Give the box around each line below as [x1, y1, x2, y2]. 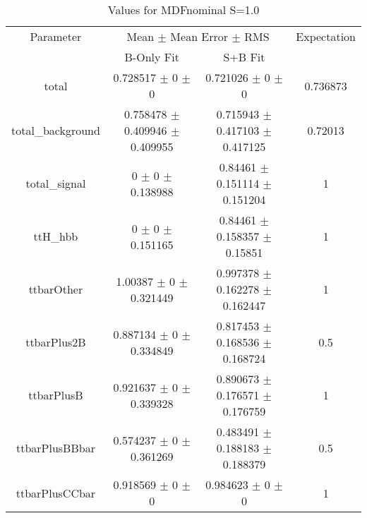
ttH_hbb [33, 228, 78, 244]
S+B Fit [223, 49, 265, 65]
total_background [11, 122, 100, 138]
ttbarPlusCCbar [16, 484, 96, 501]
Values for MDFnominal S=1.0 [107, 1, 260, 18]
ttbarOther [28, 281, 83, 297]
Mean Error [170, 28, 229, 44]
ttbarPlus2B [25, 334, 86, 350]
